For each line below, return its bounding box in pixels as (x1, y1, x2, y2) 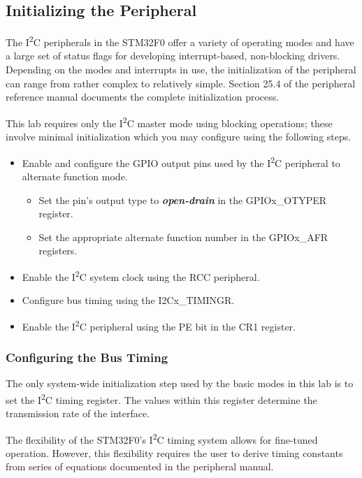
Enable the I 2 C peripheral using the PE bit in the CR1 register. (22, 317, 296, 333)
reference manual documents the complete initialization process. (6, 89, 280, 104)
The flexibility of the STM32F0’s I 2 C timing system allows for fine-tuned (6, 430, 318, 447)
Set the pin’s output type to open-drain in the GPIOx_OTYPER (38, 192, 327, 207)
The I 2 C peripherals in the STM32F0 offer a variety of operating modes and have (6, 33, 354, 49)
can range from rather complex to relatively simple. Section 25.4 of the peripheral (6, 75, 356, 90)
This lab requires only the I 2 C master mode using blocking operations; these (6, 113, 333, 130)
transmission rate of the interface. (6, 406, 150, 421)
